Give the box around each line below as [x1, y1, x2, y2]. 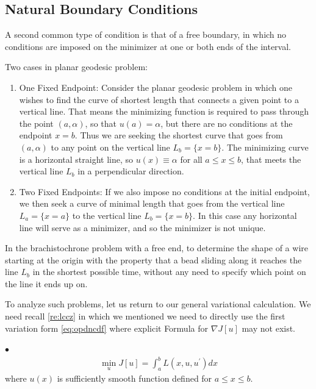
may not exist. [242, 321, 296, 334]
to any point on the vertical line [51, 140, 170, 153]
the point [19, 116, 54, 129]
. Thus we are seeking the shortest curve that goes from [74, 129, 283, 141]
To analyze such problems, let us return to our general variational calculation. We [5, 298, 311, 310]
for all [180, 152, 203, 165]
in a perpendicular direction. [77, 165, 184, 177]
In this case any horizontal [198, 209, 297, 221]
